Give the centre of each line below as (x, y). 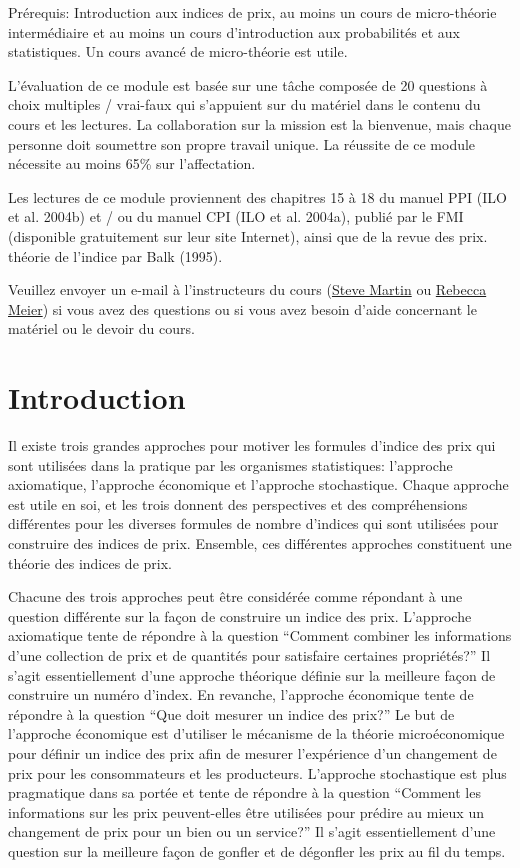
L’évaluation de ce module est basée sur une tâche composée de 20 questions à (248, 84)
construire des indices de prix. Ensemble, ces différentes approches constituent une (260, 543)
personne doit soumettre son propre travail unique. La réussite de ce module (242, 143)
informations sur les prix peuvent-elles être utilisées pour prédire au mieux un (246, 811)
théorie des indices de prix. (90, 562)
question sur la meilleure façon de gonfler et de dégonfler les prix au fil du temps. (257, 850)
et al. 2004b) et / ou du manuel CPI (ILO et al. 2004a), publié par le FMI (236, 216)
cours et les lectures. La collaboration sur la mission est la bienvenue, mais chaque (259, 123)
